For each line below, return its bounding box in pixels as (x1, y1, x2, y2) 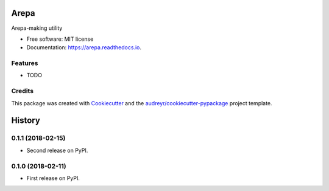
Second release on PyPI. (26, 147, 88, 154)
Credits (11, 87, 34, 95)
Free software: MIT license (26, 35, 94, 43)
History (11, 116, 41, 126)
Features (11, 59, 38, 68)
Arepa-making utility (11, 24, 63, 32)
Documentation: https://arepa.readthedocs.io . (26, 44, 141, 51)
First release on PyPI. (26, 174, 80, 182)
